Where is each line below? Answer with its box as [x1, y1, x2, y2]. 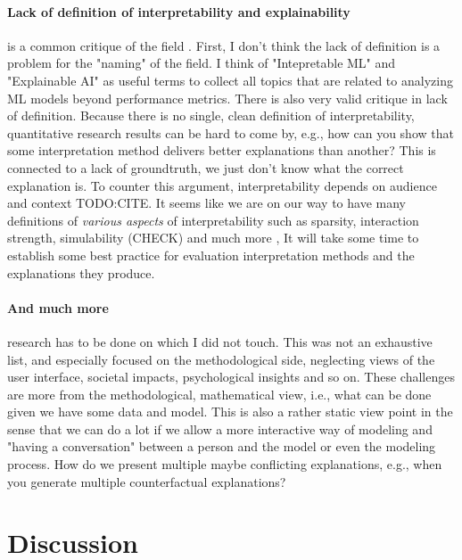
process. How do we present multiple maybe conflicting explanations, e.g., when [7, 455, 442, 474]
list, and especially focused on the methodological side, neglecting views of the [7, 350, 435, 368]
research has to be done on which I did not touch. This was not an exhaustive [7, 332, 433, 350]
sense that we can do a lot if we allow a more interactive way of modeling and [7, 419, 433, 438]
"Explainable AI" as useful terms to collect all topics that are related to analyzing [7, 70, 453, 89]
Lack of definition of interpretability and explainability [7, 2, 351, 21]
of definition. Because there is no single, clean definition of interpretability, [7, 106, 415, 125]
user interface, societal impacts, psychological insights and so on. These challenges [7, 367, 455, 386]
